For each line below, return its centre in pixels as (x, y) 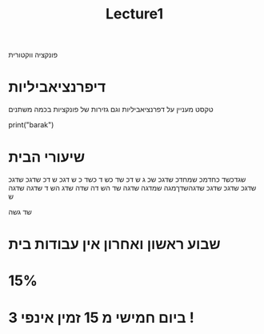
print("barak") (31, 125)
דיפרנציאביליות (57, 87)
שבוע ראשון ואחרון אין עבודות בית (115, 244)
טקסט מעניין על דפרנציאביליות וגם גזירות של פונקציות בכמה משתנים (111, 110)
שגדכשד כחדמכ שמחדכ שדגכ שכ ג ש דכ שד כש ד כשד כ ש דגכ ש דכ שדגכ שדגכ (127, 179)
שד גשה (20, 212)
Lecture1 (134, 14)
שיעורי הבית (47, 157)
